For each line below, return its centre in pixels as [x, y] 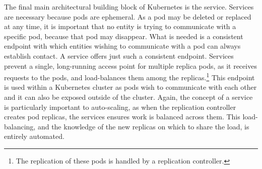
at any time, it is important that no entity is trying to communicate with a [120, 26]
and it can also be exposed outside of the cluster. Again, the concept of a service [128, 97]
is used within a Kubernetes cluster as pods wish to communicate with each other [130, 87]
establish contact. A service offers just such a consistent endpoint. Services [119, 55]
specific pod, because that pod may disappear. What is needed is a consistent [124, 36]
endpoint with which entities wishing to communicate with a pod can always [122, 46]
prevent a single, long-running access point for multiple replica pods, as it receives [130, 65]
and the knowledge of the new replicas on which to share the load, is [143, 126]
